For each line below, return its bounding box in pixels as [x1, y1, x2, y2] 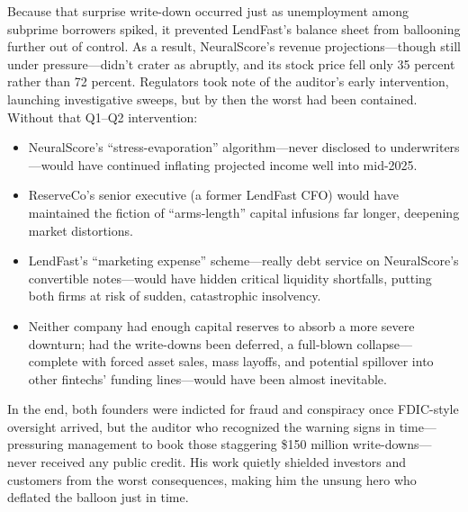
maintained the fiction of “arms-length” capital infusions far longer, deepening [28, 202, 460, 221]
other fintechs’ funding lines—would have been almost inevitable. [28, 369, 387, 388]
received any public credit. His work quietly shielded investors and [40, 453, 407, 472]
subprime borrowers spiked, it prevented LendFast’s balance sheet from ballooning [7, 19, 461, 38]
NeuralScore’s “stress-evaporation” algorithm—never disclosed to [28, 138, 386, 157]
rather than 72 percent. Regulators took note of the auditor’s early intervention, [7, 72, 449, 91]
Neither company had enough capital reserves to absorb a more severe [28, 316, 415, 335]
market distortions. [28, 220, 133, 239]
